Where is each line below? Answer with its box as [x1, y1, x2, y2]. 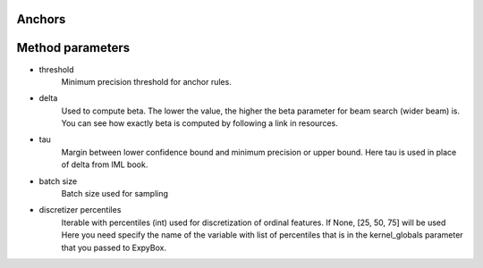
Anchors [16, 12, 66, 27]
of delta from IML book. [61, 159, 148, 170]
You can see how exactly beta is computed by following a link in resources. [61, 118, 339, 129]
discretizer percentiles [38, 205, 122, 215]
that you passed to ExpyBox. [61, 242, 167, 253]
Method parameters [16, 40, 131, 55]
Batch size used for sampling [61, 188, 169, 199]
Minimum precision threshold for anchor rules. [61, 76, 232, 87]
